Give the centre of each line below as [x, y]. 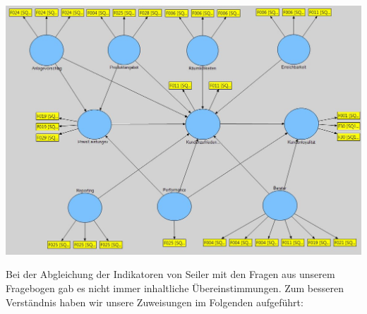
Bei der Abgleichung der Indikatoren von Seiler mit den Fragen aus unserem [170, 274]
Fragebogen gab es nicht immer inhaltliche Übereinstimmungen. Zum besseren [175, 288]
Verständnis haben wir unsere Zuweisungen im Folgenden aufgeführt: [155, 302]
